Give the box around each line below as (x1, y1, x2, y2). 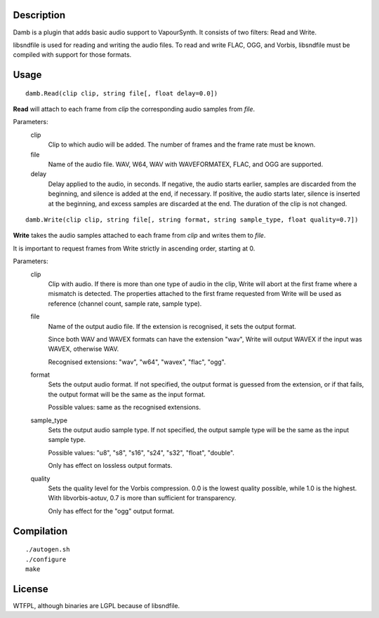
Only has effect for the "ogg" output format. (48, 506, 175, 515)
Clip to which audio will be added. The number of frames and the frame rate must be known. (48, 140, 316, 149)
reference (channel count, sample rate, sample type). (48, 299, 202, 308)
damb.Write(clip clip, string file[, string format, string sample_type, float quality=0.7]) (25, 216, 359, 224)
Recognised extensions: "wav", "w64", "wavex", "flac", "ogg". (48, 358, 226, 366)
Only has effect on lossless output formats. (48, 462, 173, 470)
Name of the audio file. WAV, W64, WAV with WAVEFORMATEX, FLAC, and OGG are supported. (48, 160, 324, 168)
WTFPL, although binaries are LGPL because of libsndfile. (13, 601, 180, 610)
